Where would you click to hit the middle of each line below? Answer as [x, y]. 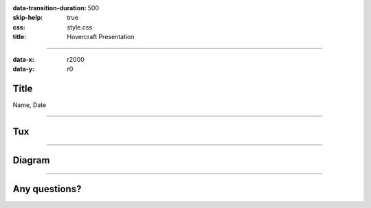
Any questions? [47, 189]
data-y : [23, 69]
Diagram [31, 160]
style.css [80, 27]
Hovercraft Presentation [101, 37]
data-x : [23, 59]
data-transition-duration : [49, 8]
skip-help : [28, 18]
